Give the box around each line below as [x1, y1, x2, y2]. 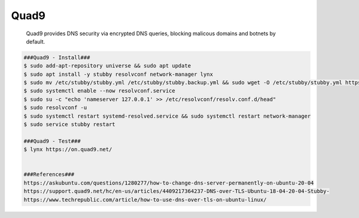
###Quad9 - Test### [23, 137, 81, 145]
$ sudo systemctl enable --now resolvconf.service [23, 87, 176, 94]
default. [26, 38, 45, 45]
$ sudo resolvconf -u [23, 105, 87, 111]
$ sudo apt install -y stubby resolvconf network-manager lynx [23, 70, 214, 78]
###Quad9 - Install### [23, 54, 90, 61]
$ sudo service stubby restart [23, 121, 116, 128]
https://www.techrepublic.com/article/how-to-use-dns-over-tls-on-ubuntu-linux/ [23, 196, 267, 203]
